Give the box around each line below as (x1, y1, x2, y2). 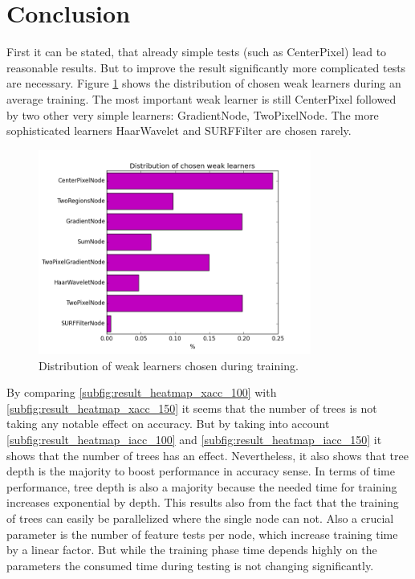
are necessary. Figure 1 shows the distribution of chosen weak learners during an (6, 75, 401, 92)
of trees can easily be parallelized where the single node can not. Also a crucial (6, 510, 394, 527)
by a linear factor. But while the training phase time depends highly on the (6, 541, 377, 558)
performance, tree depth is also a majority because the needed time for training (6, 478, 397, 495)
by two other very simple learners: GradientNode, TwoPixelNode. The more (6, 106, 379, 123)
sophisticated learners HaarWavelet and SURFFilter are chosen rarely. (6, 122, 352, 139)
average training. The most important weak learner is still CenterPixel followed (6, 90, 397, 107)
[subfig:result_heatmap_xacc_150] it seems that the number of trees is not (6, 399, 377, 416)
